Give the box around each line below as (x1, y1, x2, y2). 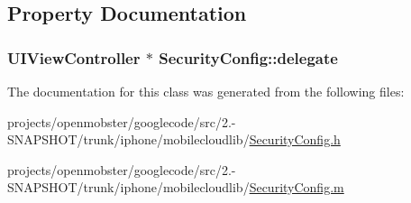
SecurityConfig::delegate (159, 46, 338, 69)
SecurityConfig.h (249, 130, 341, 149)
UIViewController (7, 46, 141, 69)
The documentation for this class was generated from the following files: (7, 82, 405, 100)
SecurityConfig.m (249, 178, 344, 197)
